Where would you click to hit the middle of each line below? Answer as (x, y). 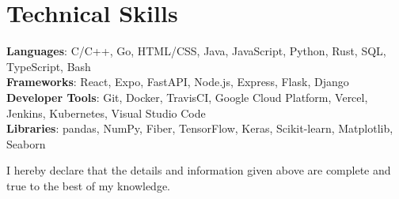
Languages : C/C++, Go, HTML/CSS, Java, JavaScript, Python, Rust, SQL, (196, 51)
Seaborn (26, 143)
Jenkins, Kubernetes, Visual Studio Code (106, 113)
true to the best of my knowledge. (88, 185)
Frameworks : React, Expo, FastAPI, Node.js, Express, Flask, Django (178, 82)
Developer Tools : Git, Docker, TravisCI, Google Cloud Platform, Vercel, (187, 97)
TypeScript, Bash (49, 66)
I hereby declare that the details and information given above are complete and (199, 170)
